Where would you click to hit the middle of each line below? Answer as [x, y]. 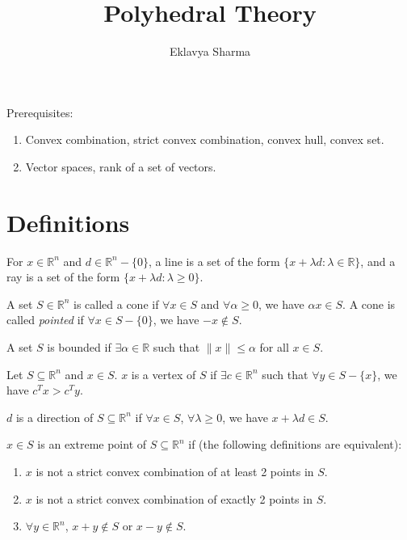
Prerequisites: [40, 112]
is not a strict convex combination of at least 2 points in [175, 471]
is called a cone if [116, 304]
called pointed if [45, 320]
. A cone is [369, 304]
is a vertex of [164, 374]
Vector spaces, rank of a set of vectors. [121, 166]
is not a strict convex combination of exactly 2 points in [174, 498]
